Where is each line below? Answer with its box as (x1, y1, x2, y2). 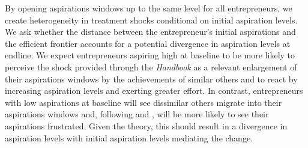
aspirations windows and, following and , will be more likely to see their (5, 108, 269, 120)
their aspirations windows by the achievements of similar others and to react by (5, 72, 298, 85)
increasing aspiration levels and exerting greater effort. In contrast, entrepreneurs (5, 84, 303, 97)
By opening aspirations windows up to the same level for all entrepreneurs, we (5, 2, 292, 14)
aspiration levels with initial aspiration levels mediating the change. (5, 131, 253, 144)
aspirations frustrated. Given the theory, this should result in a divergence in (5, 119, 288, 132)
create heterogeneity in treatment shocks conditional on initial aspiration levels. (5, 13, 298, 26)
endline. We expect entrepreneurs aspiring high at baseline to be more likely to (5, 49, 295, 61)
